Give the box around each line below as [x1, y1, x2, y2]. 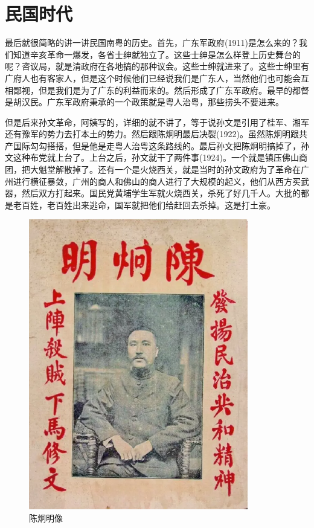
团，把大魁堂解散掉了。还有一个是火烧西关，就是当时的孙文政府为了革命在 [5, 163, 301, 176]
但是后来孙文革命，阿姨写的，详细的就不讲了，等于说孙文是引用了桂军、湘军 [5, 115, 309, 128]
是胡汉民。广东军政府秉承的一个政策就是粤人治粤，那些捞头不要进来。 [5, 95, 284, 108]
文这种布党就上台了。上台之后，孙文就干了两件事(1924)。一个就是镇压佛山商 [5, 151, 307, 164]
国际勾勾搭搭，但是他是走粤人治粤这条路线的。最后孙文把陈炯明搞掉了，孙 [13, 139, 309, 152]
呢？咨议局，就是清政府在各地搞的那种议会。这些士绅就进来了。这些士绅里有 [5, 60, 309, 72]
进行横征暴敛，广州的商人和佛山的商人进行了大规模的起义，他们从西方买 [13, 175, 301, 187]
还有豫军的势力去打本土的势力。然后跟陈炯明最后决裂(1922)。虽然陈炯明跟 [5, 127, 299, 140]
